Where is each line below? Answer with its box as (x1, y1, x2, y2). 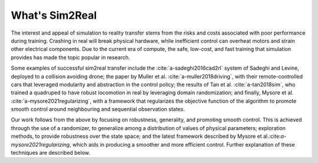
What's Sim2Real (11, 9, 97, 22)
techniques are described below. (11, 150, 91, 157)
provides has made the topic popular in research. (11, 53, 130, 61)
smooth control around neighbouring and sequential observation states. (11, 106, 185, 113)
